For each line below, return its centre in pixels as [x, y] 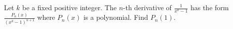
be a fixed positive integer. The [70, 7]
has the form [210, 7]
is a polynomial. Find [116, 17]
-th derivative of [147, 7]
